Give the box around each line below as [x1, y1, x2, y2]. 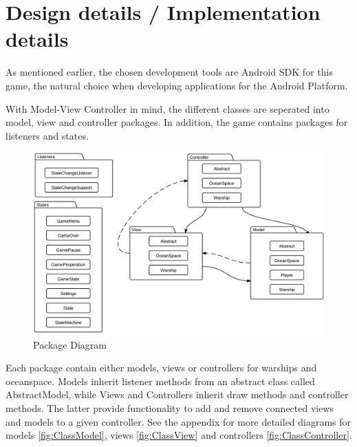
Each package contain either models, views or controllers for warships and [6, 360, 317, 375]
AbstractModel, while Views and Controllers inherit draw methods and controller [6, 387, 349, 402]
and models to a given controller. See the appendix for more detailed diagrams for [6, 414, 351, 428]
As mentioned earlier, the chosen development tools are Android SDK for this [6, 65, 333, 79]
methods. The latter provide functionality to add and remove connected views [6, 401, 334, 415]
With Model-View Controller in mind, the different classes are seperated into [6, 101, 329, 116]
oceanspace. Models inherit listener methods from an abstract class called [6, 373, 315, 388]
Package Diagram [33, 337, 107, 351]
